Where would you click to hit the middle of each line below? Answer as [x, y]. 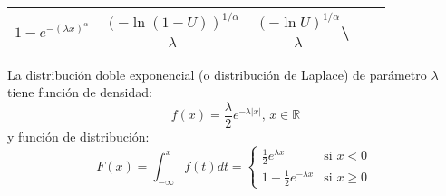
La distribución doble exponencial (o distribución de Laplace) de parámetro [217, 74]
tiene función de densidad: [80, 92]
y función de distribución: [78, 137]
